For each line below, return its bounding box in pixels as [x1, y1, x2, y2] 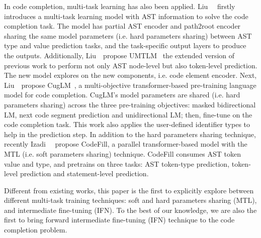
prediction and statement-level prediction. [20, 168, 149, 179]
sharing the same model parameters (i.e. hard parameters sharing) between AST [4, 30, 252, 41]
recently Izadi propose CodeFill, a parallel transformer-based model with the [4, 139, 247, 149]
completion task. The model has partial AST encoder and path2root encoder [4, 21, 241, 31]
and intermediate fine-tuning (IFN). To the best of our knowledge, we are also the [4, 204, 257, 215]
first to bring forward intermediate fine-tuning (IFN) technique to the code [4, 214, 235, 225]
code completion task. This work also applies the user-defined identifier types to [4, 119, 250, 130]
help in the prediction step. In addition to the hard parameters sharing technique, [4, 129, 256, 139]
